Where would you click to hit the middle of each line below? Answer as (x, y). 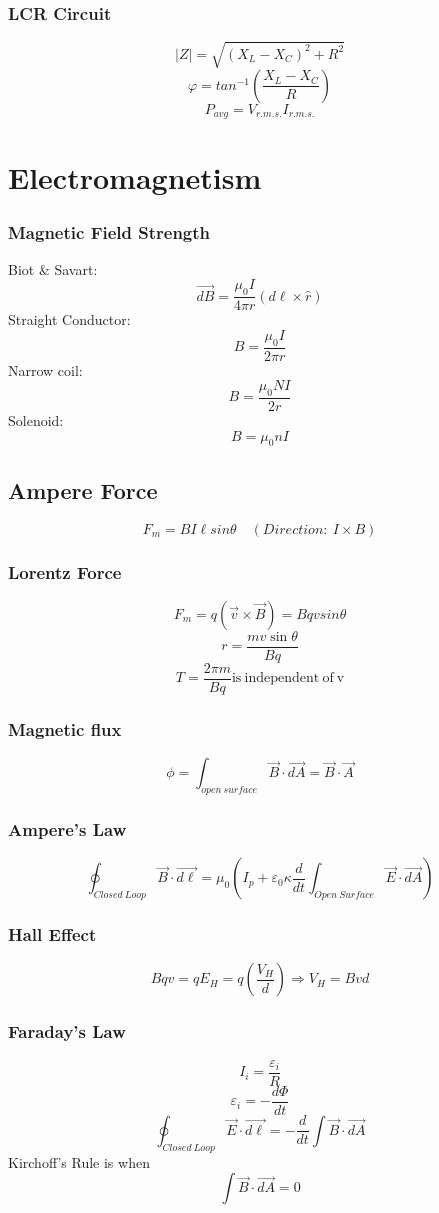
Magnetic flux (65, 728)
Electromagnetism (135, 177)
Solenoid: (36, 420)
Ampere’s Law (67, 828)
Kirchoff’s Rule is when (79, 1161)
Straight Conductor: (69, 319)
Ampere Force (83, 489)
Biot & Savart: (53, 268)
